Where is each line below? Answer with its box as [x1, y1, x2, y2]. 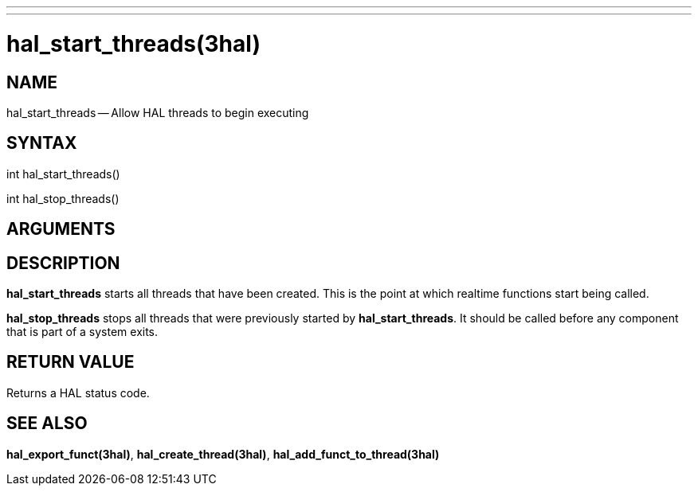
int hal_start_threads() [6, 166, 120, 181]
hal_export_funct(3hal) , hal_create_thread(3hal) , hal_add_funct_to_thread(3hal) [6, 447, 440, 461]
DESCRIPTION [6, 252, 120, 273]
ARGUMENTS [6, 219, 116, 240]
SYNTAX [6, 133, 77, 154]
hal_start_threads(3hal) [6, 29, 261, 57]
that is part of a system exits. [6, 325, 159, 339]
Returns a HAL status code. [6, 385, 150, 400]
